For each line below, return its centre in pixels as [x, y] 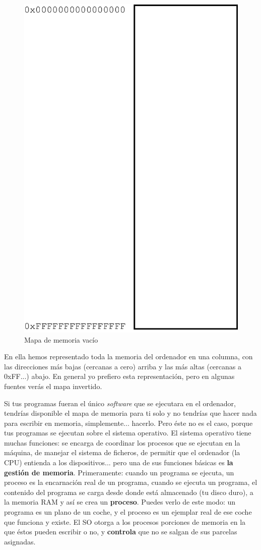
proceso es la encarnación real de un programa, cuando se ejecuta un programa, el [131, 482]
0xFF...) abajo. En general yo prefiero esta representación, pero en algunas [119, 376]
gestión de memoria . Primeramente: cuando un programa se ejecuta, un [119, 472]
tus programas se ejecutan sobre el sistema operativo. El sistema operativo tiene [128, 433]
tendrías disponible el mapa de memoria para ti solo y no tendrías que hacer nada [130, 413]
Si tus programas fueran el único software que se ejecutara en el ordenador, [120, 403]
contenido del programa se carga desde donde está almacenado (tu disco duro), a [129, 492]
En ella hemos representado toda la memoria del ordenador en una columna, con [128, 356]
